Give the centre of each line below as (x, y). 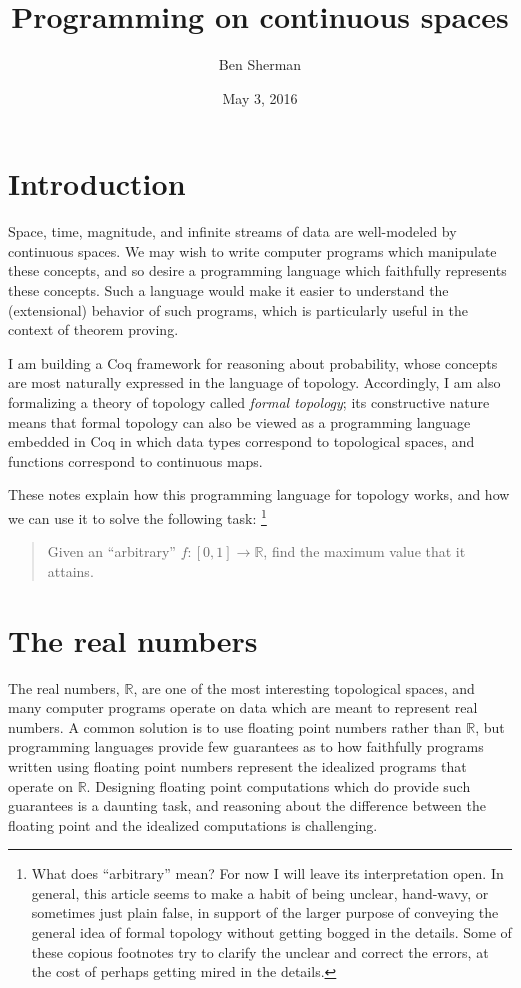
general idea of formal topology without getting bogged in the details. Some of (271, 932)
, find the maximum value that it (364, 551)
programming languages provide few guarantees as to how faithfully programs (246, 746)
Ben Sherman (260, 64)
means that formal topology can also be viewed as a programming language (239, 421)
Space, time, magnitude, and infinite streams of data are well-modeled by (232, 231)
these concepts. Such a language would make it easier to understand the (228, 290)
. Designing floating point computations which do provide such (278, 785)
